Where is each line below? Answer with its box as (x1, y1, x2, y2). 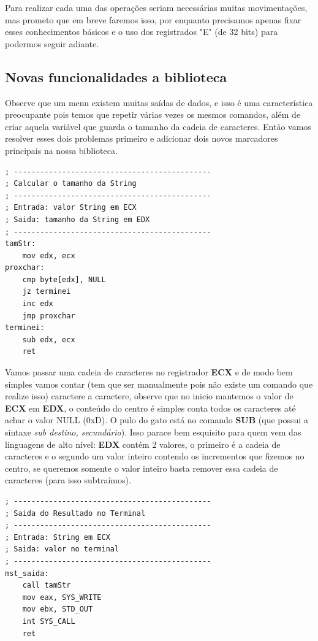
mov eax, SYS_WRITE (22, 593, 102, 602)
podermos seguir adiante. (5, 37, 99, 50)
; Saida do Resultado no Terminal (5, 509, 146, 518)
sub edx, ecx (22, 335, 75, 344)
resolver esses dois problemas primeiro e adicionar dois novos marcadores (5, 132, 278, 145)
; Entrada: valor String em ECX (5, 203, 137, 212)
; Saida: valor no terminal (5, 545, 119, 554)
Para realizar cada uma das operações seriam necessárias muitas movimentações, (5, 1, 308, 13)
